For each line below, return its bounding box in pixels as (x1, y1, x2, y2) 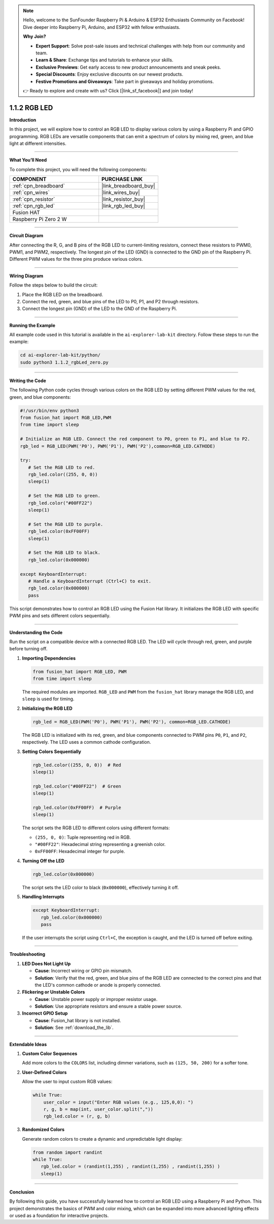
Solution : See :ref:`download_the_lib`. (35, 1024, 114, 1031)
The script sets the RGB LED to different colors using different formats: (22, 825, 170, 831)
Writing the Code (9, 378, 47, 384)
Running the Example (9, 322, 56, 328)
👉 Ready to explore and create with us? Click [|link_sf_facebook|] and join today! (23, 87, 193, 93)
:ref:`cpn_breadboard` (12, 182, 65, 190)
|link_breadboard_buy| (101, 182, 155, 190)
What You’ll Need (9, 157, 47, 163)
